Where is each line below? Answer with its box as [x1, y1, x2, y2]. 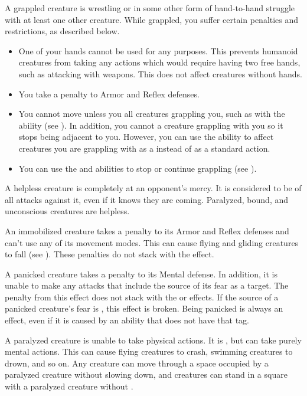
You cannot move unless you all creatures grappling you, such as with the [18, 107, 285, 120]
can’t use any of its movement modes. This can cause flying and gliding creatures [5, 236, 299, 248]
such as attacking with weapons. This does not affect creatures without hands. [18, 67, 302, 80]
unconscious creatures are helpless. [5, 205, 130, 217]
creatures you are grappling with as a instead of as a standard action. [18, 142, 270, 154]
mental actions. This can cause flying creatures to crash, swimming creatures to [5, 345, 293, 358]
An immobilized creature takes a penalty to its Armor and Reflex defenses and [5, 224, 289, 237]
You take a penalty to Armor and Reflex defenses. [18, 87, 200, 100]
